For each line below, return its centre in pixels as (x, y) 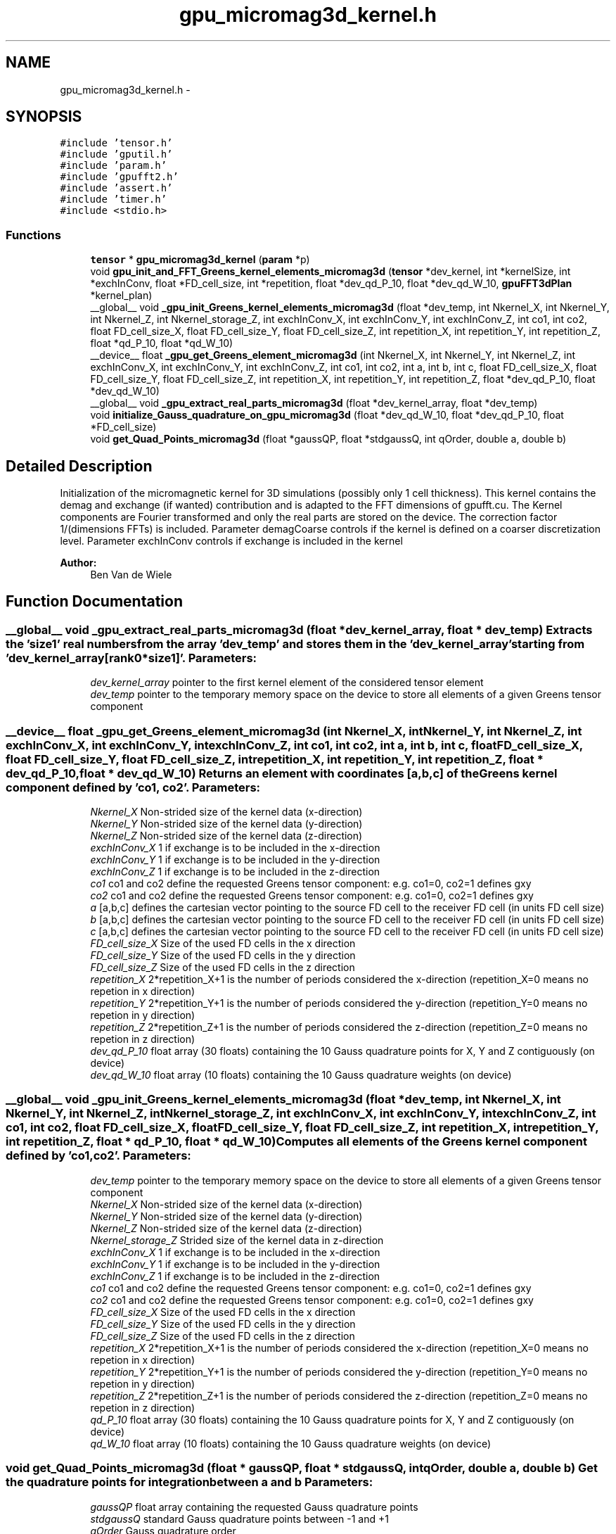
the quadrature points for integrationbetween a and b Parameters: (190, 1482)
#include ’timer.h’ (114, 199)
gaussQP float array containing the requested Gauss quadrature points (254, 1507)
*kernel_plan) (121, 296)
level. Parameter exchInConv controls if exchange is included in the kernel (231, 541)
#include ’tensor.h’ (116, 143)
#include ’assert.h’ (116, 188)
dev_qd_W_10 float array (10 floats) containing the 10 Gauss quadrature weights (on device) (301, 1075)
